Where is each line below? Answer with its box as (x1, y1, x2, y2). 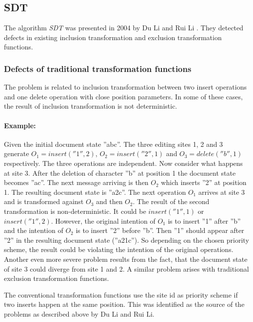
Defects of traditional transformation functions (4, 62, 192, 74)
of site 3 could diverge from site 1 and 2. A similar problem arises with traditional (4, 263, 249, 274)
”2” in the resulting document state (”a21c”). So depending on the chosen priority (4, 234, 249, 245)
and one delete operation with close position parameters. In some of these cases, (4, 91, 243, 101)
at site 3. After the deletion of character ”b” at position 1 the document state (4, 167, 236, 178)
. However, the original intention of (51, 215, 156, 226)
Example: (4, 120, 36, 130)
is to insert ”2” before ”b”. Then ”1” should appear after (76, 225, 244, 235)
